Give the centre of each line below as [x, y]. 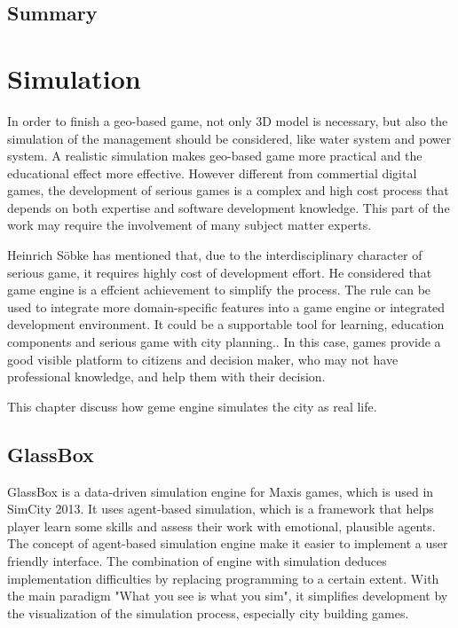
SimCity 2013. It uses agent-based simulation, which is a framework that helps [221, 509]
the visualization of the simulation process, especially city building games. [208, 612]
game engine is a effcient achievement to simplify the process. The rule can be [219, 290]
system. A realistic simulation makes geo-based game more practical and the [215, 156]
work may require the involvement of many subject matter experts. [190, 225]
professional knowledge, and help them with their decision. [166, 377]
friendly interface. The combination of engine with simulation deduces [197, 560]
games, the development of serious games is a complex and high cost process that [228, 190]
